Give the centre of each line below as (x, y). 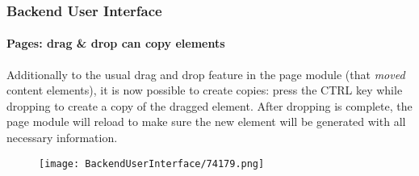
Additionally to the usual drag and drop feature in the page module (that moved (206, 74)
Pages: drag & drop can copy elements (116, 43)
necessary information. (62, 138)
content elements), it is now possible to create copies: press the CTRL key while (205, 90)
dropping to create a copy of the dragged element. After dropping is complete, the (209, 105)
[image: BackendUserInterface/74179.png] (152, 163)
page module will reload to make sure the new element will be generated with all (206, 122)
